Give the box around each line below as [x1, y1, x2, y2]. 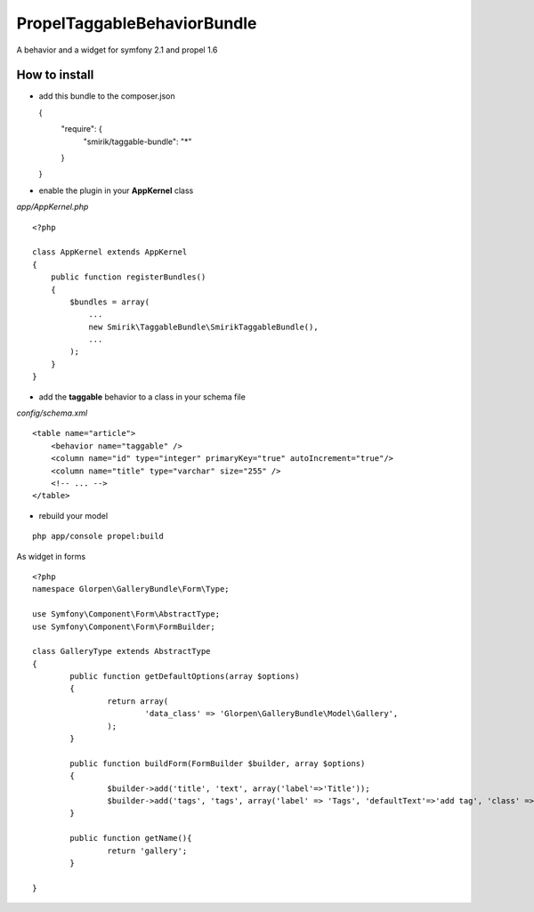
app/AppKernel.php [16, 201, 89, 213]
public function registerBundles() [50, 272, 206, 282]
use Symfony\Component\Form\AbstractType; [32, 609, 221, 619]
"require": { [61, 124, 102, 134]
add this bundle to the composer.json [38, 91, 175, 101]
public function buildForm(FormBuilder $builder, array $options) [69, 758, 366, 769]
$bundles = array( [69, 296, 150, 307]
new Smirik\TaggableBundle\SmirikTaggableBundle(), [88, 321, 320, 332]
